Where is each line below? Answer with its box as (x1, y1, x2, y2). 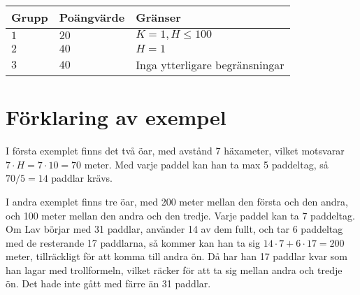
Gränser (136, 9, 181, 25)
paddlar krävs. (51, 171, 113, 185)
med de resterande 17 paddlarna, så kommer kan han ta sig (6, 235, 260, 250)
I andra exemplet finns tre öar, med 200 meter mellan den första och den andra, (6, 194, 348, 208)
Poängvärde (59, 9, 125, 25)
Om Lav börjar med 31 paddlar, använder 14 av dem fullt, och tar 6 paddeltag (6, 222, 343, 236)
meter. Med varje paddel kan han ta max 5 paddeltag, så (84, 157, 329, 171)
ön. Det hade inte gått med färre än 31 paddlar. (6, 276, 211, 291)
